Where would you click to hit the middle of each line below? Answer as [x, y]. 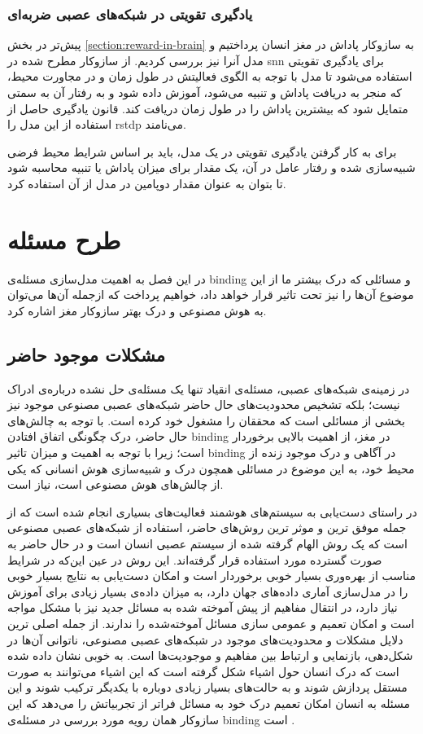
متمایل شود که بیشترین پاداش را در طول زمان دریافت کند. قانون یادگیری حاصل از [208, 108]
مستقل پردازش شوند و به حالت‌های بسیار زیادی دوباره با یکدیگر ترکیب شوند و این [207, 687]
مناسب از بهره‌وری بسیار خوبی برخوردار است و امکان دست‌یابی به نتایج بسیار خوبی [211, 576]
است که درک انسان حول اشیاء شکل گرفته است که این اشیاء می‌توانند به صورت [203, 671]
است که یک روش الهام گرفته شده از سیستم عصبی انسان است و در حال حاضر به [207, 544]
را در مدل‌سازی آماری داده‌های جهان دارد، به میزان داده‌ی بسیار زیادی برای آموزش [208, 591]
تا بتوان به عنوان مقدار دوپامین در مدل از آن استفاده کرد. [147, 183]
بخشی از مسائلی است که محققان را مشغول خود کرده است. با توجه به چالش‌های [206, 420]
